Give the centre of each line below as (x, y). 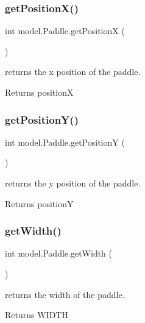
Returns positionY (39, 203)
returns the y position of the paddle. (73, 183)
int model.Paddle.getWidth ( (59, 253)
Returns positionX (39, 92)
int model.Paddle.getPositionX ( (65, 31)
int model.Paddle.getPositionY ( (65, 142)
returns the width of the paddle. (65, 294)
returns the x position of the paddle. (73, 72)
